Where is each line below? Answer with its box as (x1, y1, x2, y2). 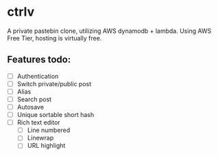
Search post (16, 95, 52, 103)
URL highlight (27, 142, 66, 150)
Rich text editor (16, 118, 60, 127)
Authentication (16, 72, 59, 80)
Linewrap (27, 134, 54, 142)
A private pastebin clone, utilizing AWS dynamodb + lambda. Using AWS (7, 27, 212, 35)
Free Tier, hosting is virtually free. (7, 34, 102, 42)
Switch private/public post (16, 79, 92, 88)
